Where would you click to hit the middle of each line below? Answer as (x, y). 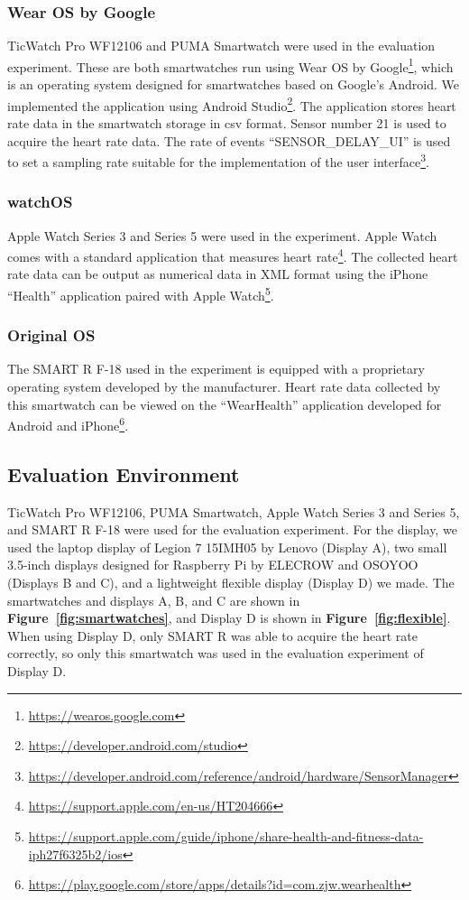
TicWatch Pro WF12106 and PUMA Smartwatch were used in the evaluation (221, 46)
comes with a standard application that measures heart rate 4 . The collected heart (233, 255)
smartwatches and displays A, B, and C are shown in (154, 600)
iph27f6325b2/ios (75, 854)
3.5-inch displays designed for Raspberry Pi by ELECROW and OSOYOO (213, 565)
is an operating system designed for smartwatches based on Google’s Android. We (233, 84)
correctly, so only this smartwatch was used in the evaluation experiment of (216, 653)
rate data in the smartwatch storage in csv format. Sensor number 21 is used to (227, 122)
